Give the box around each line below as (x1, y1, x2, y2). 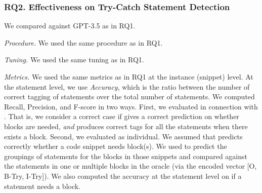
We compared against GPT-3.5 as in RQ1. (4, 20, 136, 31)
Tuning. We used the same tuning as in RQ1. (4, 54, 144, 65)
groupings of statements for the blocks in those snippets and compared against (4, 150, 248, 161)
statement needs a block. (4, 180, 81, 191)
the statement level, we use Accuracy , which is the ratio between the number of (4, 81, 250, 92)
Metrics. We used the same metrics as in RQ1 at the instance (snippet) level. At (4, 71, 253, 82)
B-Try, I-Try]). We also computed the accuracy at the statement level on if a (4, 170, 242, 181)
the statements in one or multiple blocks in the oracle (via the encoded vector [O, (4, 161, 257, 171)
